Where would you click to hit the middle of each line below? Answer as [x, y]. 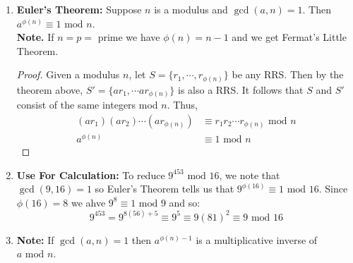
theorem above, [50, 89]
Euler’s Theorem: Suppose [79, 9]
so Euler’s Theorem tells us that [164, 189]
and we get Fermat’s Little [289, 37]
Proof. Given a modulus [68, 74]
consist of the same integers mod [87, 105]
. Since [333, 189]
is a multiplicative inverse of [257, 239]
